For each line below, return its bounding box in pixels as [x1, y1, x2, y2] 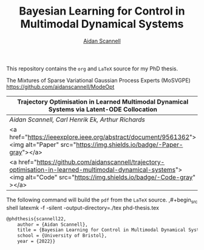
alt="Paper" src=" [25, 140, 76, 149]
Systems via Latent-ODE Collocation [48, 105, 158, 113]
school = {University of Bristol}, [17, 232, 107, 239]
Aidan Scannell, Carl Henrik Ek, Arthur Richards [9, 115, 146, 124]
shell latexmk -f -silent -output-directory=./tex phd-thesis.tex [6, 204, 160, 211]
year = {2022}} [17, 238, 56, 245]
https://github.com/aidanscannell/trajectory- [36, 158, 165, 166]
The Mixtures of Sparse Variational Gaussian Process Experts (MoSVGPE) [6, 76, 191, 84]
